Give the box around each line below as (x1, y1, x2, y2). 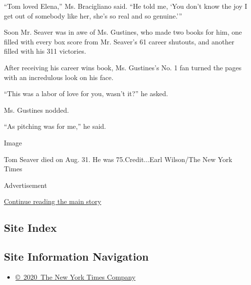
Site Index (4, 220, 57, 235)
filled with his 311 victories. (4, 46, 86, 56)
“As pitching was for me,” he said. (4, 121, 106, 131)
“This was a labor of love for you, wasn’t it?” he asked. (4, 88, 168, 99)
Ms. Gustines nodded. (4, 104, 69, 115)
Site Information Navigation (4, 249, 149, 264)
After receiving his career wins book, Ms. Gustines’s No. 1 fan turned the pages (4, 62, 242, 72)
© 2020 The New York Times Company (15, 271, 135, 282)
